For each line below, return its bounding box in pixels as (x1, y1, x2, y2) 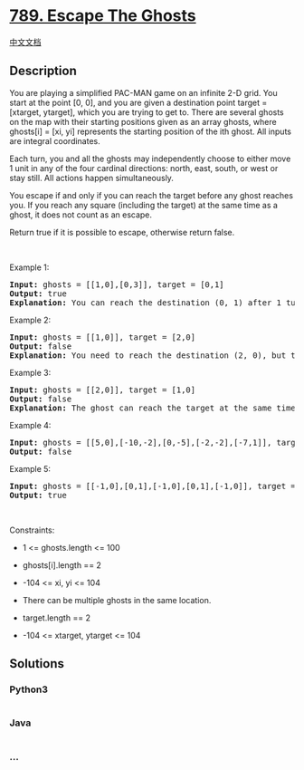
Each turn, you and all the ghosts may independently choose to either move (9, 153, 291, 164)
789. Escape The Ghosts (9, 5, 196, 26)
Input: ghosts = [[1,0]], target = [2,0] (9, 332, 196, 342)
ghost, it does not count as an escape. (9, 209, 152, 220)
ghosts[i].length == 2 (22, 559, 102, 571)
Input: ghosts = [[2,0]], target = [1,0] (9, 384, 196, 395)
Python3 (9, 683, 48, 696)
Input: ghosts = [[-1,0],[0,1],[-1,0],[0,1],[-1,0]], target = (9, 481, 296, 491)
